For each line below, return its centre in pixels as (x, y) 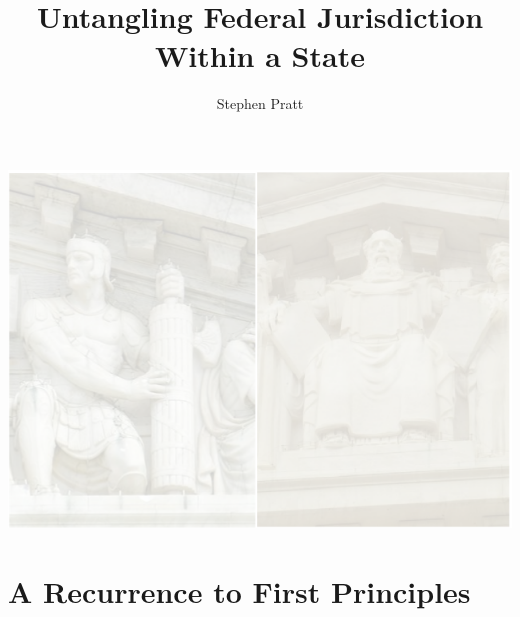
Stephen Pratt (260, 103)
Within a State (260, 55)
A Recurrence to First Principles (239, 590)
